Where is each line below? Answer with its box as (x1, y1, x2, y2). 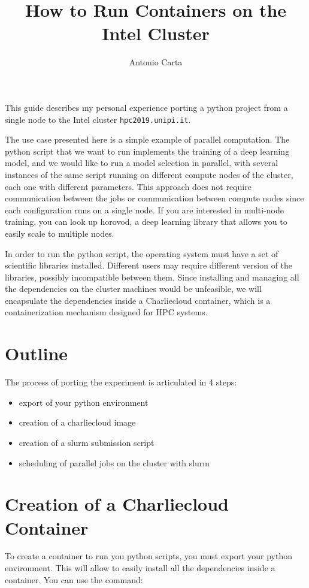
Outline (5, 341, 68, 366)
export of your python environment (19, 396, 149, 408)
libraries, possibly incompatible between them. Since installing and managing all (5, 270, 299, 283)
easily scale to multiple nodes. (5, 227, 114, 239)
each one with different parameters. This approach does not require (5, 180, 252, 192)
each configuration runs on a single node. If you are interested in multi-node (5, 203, 284, 216)
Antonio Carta (129, 56, 183, 68)
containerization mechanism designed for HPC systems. (5, 306, 208, 318)
